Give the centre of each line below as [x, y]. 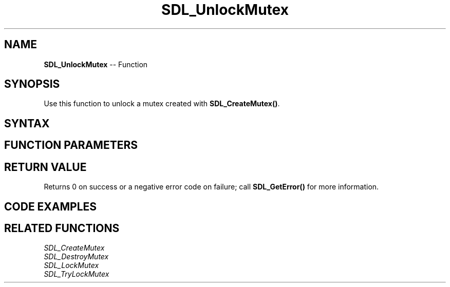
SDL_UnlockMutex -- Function [96, 64]
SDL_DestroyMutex [76, 257]
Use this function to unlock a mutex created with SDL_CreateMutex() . [162, 104]
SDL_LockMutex [71, 265]
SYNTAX [27, 123]
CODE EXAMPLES [51, 206]
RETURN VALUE [45, 167]
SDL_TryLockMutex [77, 274]
